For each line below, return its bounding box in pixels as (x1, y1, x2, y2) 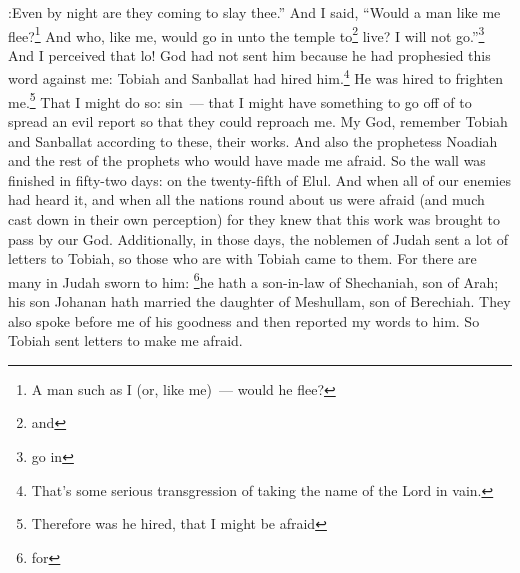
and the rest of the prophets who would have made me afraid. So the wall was (8, 150, 486, 171)
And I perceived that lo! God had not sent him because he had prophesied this (8, 44, 491, 65)
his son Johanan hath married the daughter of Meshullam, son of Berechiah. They (8, 290, 511, 311)
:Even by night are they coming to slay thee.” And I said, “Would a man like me (8, 2, 501, 22)
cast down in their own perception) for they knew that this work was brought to (8, 208, 500, 229)
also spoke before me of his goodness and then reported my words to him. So (8, 310, 480, 331)
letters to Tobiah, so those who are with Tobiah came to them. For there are (8, 248, 477, 269)
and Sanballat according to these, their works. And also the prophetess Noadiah (8, 130, 498, 151)
